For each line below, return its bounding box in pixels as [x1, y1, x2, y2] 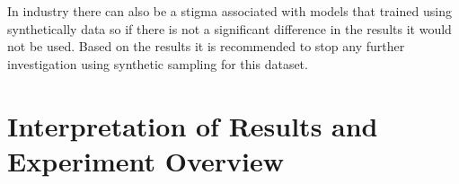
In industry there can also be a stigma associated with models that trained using [7, 2, 452, 20]
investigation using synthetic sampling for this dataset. [7, 54, 308, 73]
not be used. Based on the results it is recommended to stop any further [7, 37, 405, 56]
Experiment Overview [7, 142, 285, 179]
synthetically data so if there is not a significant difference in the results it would [7, 19, 452, 38]
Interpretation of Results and [7, 107, 378, 144]
